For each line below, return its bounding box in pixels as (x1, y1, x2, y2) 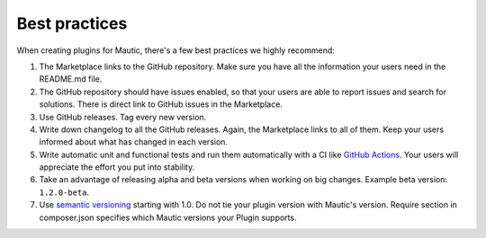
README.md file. (39, 74, 103, 84)
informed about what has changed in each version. (39, 137, 229, 147)
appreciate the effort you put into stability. (39, 162, 195, 172)
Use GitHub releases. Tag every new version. (39, 111, 207, 122)
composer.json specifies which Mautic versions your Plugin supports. (39, 212, 297, 223)
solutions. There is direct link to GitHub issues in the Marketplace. (39, 99, 283, 110)
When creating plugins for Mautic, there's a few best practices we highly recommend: (16, 45, 335, 56)
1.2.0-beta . (39, 187, 90, 198)
